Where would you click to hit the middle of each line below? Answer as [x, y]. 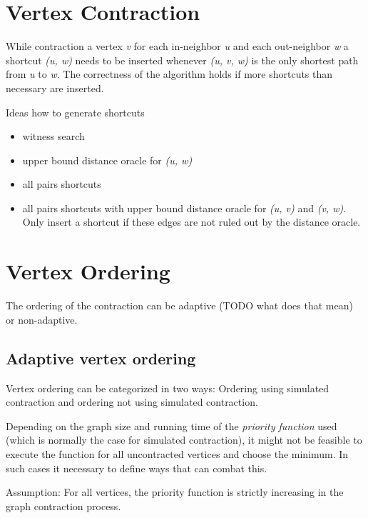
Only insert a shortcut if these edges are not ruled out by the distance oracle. [191, 222]
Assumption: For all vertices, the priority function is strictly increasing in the [175, 492]
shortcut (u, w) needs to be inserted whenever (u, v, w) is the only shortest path [182, 60]
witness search [53, 136]
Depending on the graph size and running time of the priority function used [172, 425]
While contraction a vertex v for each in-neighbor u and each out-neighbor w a [177, 46]
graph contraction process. [63, 505]
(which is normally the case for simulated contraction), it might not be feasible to [184, 440]
